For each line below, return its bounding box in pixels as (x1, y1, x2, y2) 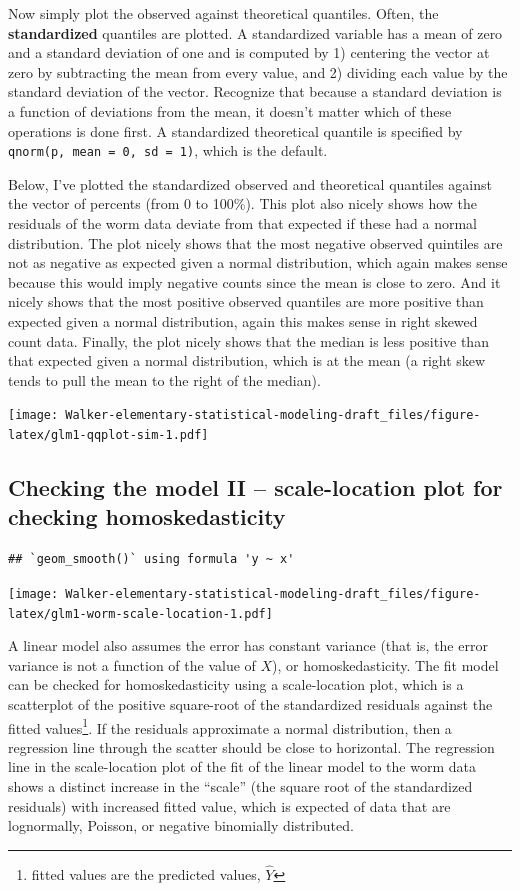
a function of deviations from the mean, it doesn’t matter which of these (8, 100, 452, 121)
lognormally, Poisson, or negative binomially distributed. (8, 815, 354, 836)
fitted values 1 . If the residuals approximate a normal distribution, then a (8, 714, 452, 738)
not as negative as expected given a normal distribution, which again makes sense (8, 252, 508, 273)
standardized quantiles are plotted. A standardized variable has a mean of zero (8, 22, 503, 43)
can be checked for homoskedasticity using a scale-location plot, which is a (8, 674, 464, 695)
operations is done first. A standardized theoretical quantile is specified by (8, 120, 463, 141)
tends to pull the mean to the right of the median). (8, 369, 321, 390)
